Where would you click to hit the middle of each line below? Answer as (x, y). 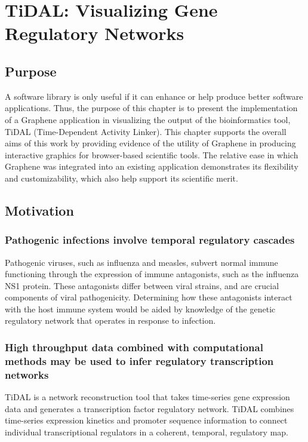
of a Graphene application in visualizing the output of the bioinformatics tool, (148, 119)
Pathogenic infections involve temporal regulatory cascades (150, 240)
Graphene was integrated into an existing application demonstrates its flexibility (152, 166)
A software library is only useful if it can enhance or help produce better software (154, 96)
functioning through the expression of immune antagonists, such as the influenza (152, 274)
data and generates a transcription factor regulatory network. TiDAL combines (150, 408)
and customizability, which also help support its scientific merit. (121, 178)
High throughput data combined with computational (134, 347)
